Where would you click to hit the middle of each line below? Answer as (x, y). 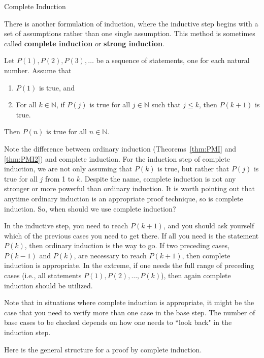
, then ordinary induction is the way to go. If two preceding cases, (127, 245)
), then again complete (196, 275)
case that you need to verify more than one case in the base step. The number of (130, 312)
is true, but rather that (193, 169)
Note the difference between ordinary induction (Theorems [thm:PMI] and (120, 148)
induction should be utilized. (48, 285)
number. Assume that (38, 70)
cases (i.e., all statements (43, 275)
